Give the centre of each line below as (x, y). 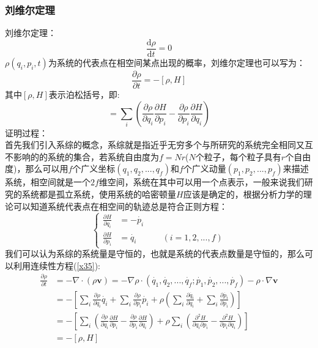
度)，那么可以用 (37, 168)
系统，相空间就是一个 (48, 182)
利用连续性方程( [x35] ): (57, 265)
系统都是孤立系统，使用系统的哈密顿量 (99, 194)
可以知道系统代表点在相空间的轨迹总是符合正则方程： (120, 206)
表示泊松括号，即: (84, 94)
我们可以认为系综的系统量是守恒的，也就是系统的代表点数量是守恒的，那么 (155, 254)
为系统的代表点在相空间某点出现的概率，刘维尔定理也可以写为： (176, 62)
